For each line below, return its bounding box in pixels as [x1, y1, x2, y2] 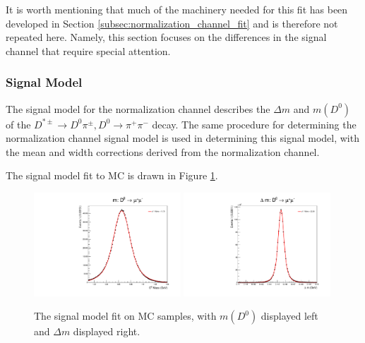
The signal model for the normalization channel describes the [6, 101, 270, 116]
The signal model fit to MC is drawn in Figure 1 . [6, 168, 218, 183]
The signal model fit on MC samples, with [34, 308, 217, 323]
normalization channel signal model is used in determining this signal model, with [6, 131, 359, 145]
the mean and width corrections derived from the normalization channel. [6, 144, 320, 159]
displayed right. [73, 324, 140, 339]
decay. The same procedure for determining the [152, 116, 357, 131]
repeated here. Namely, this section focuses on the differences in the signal [6, 30, 327, 44]
